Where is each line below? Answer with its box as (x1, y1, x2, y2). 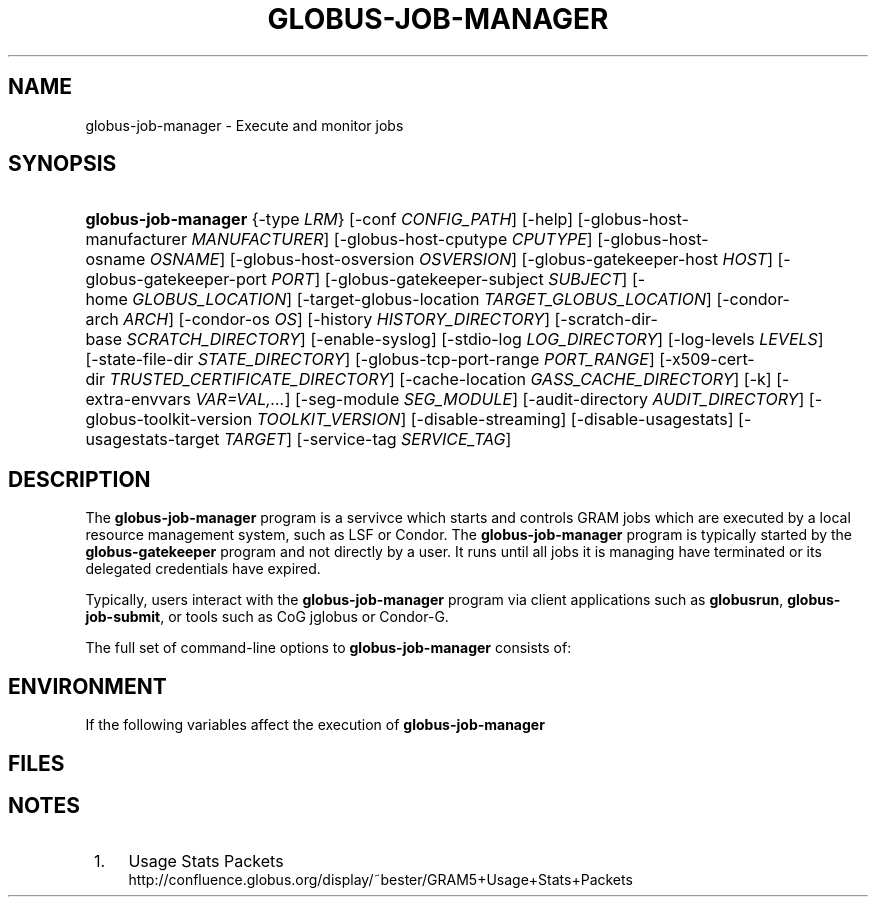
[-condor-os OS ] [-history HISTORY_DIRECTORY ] (178, 309, 551, 330)
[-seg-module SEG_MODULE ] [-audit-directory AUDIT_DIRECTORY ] (294, 389, 805, 410)
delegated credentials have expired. (85, 560, 321, 578)
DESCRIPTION (8, 466, 151, 492)
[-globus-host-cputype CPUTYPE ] (333, 229, 593, 250)
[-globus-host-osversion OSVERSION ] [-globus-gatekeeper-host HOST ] (229, 249, 773, 270)
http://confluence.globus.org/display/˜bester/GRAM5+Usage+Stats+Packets (128, 871, 633, 889)
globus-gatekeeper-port (85, 269, 267, 290)
